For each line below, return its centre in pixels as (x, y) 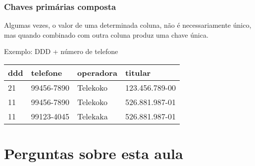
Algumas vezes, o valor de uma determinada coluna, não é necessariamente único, (128, 25)
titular (138, 73)
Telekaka (93, 116)
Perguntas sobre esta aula (94, 153)
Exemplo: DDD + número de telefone (61, 51)
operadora (97, 73)
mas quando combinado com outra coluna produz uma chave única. (106, 34)
